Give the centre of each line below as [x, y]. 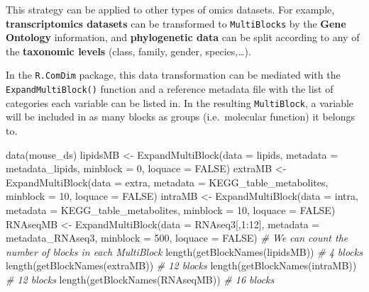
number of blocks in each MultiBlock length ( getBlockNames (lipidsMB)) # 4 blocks [184, 251]
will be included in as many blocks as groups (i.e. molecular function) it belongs [181, 117]
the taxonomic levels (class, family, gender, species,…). [128, 51]
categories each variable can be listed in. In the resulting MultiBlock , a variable [180, 102]
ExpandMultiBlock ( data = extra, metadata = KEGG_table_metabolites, [167, 182]
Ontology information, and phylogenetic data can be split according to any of [183, 37]
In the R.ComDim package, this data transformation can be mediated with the [173, 75]
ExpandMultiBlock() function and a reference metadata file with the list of [170, 89]
